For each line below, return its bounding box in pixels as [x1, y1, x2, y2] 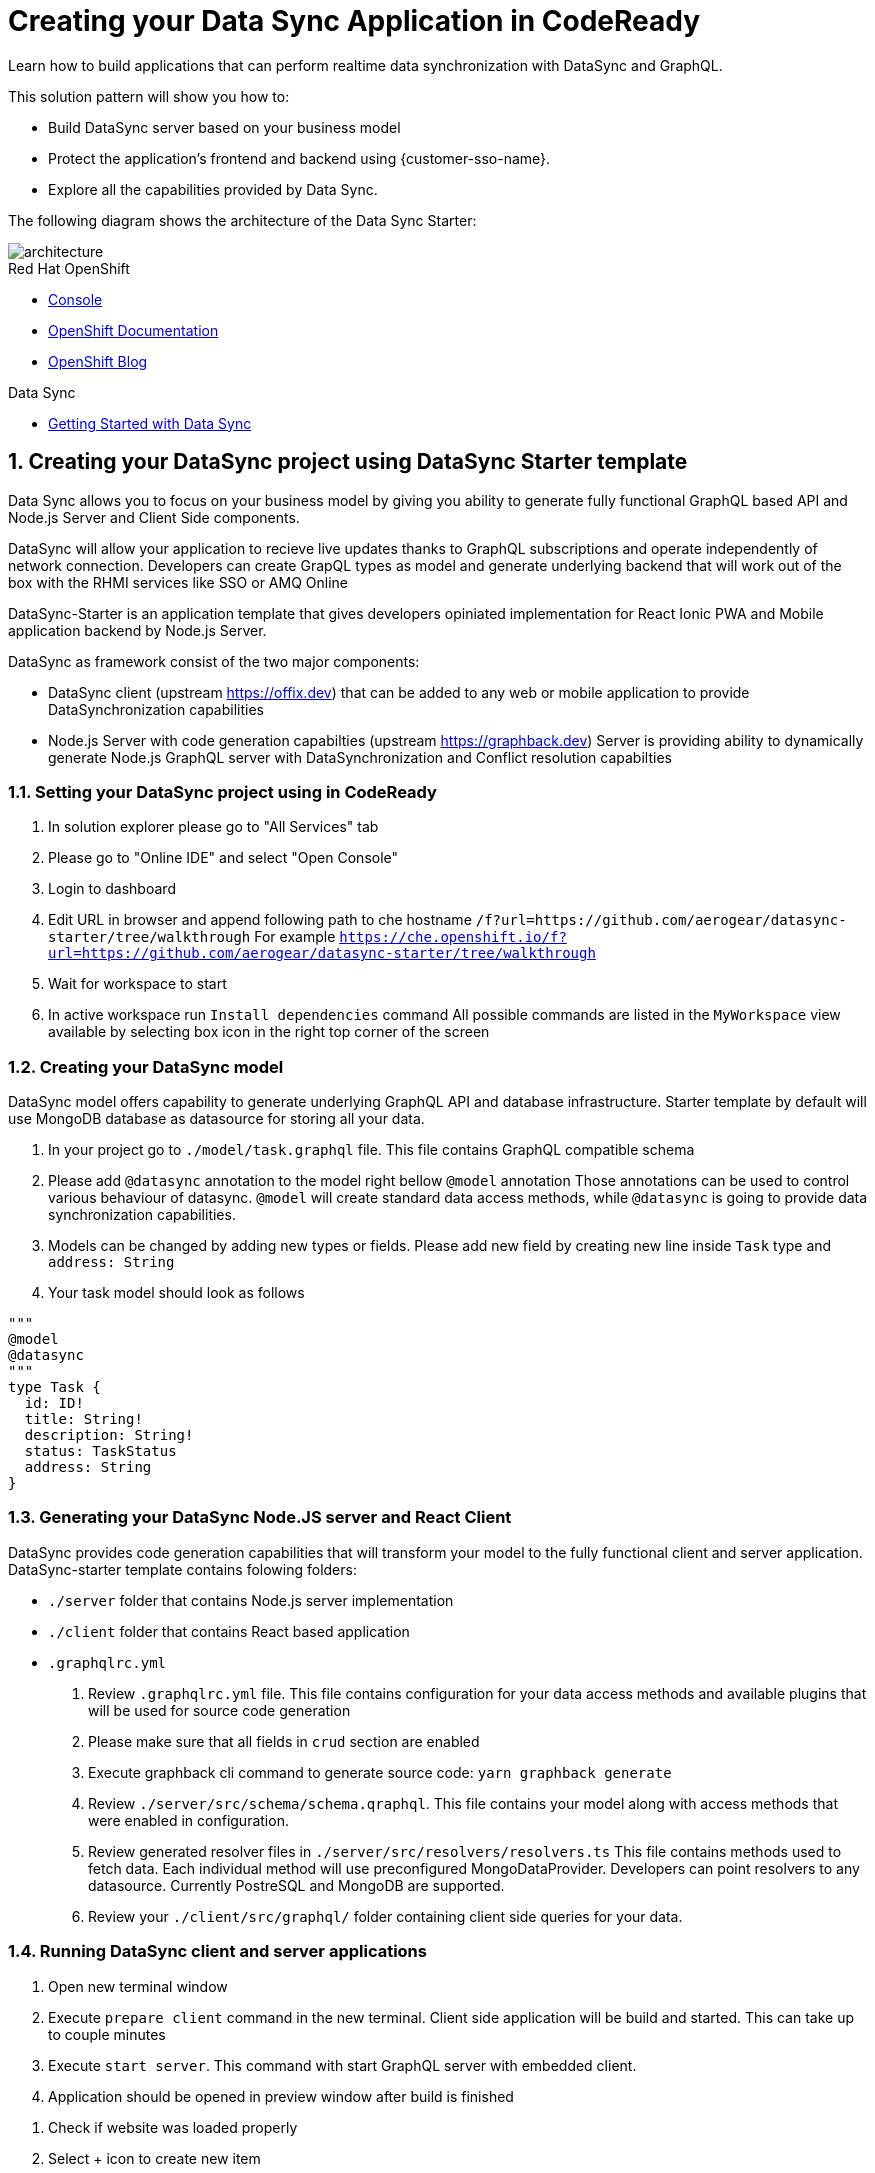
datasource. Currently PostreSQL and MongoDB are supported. [88, 1876, 505, 1894]
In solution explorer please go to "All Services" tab [48, 818, 379, 836]
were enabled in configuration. [88, 1811, 289, 1829]
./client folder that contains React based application [48, 1622, 410, 1640]
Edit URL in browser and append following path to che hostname [48, 911, 472, 929]
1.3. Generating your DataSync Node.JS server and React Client [8, 1507, 512, 1528]
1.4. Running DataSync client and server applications [8, 1941, 427, 1962]
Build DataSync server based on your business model [48, 118, 401, 136]
